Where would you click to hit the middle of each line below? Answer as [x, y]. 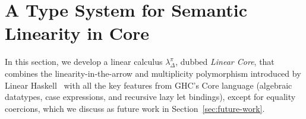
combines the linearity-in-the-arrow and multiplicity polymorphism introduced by [153, 73]
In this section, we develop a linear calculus [84, 62]
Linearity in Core [77, 33]
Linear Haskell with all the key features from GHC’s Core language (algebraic [149, 85]
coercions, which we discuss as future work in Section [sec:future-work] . [135, 108]
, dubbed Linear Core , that [225, 62]
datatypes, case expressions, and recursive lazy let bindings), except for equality [150, 97]
